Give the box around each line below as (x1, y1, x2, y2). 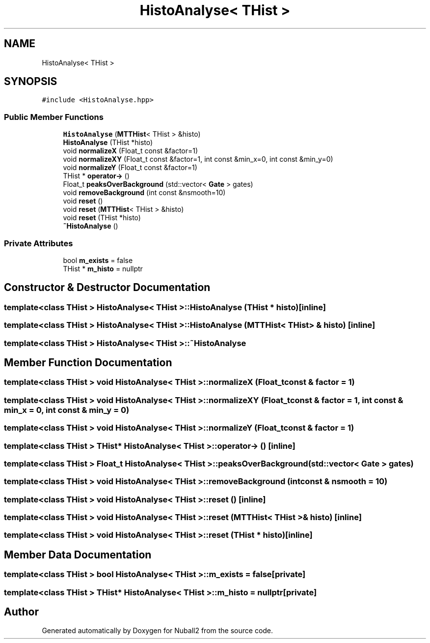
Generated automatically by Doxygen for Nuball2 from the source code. (42, 626, 273, 635)
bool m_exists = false (63, 256, 133, 264)
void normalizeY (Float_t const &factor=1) (63, 163, 197, 172)
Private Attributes (4, 238, 73, 248)
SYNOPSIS (4, 75, 57, 88)
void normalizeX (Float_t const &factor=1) (63, 146, 198, 155)
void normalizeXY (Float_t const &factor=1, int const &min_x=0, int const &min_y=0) (63, 155, 333, 164)
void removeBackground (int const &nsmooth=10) (63, 188, 226, 197)
